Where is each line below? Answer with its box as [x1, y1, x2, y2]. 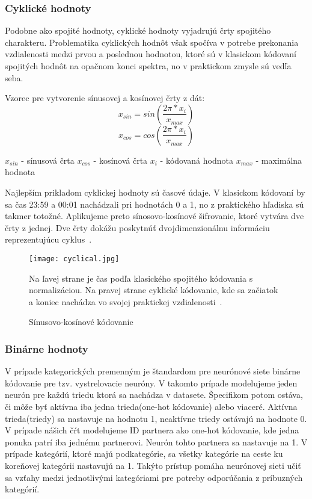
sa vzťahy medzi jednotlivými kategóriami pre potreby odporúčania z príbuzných [5, 471, 303, 483]
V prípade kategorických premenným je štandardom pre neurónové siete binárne [5, 365, 301, 377]
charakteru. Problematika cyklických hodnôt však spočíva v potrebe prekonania [5, 36, 299, 48]
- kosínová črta [93, 153, 148, 166]
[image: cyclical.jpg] [29, 254, 120, 263]
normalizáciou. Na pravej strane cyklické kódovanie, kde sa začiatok [29, 284, 278, 296]
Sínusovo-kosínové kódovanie [29, 315, 133, 328]
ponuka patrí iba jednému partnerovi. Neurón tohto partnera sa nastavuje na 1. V [5, 435, 308, 448]
